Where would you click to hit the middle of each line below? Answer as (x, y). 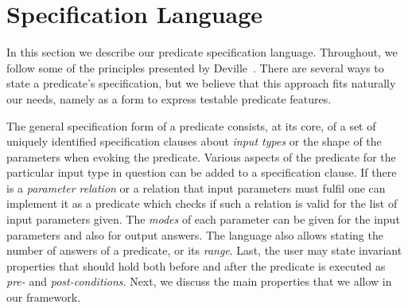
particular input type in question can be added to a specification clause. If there (202, 172)
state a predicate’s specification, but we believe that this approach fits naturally (201, 83)
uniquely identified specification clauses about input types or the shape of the (194, 141)
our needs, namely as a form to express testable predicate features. (169, 98)
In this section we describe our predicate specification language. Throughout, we (202, 52)
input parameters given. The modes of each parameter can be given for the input (203, 219)
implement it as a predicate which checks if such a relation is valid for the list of (202, 203)
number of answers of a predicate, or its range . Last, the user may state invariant (204, 250)
